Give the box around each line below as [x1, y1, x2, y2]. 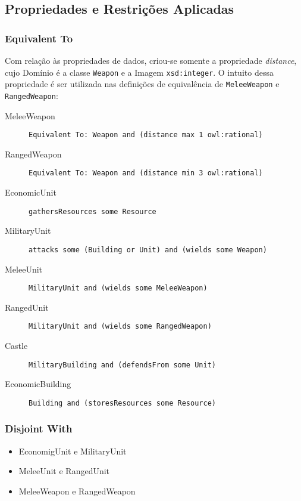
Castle [5, 339, 28, 352]
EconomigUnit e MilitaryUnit [18, 444, 127, 457]
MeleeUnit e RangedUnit [18, 465, 110, 477]
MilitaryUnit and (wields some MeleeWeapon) [29, 284, 208, 293]
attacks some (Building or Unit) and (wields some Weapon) [29, 245, 267, 254]
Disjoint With [5, 421, 73, 436]
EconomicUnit [5, 186, 57, 199]
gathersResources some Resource [29, 207, 156, 216]
